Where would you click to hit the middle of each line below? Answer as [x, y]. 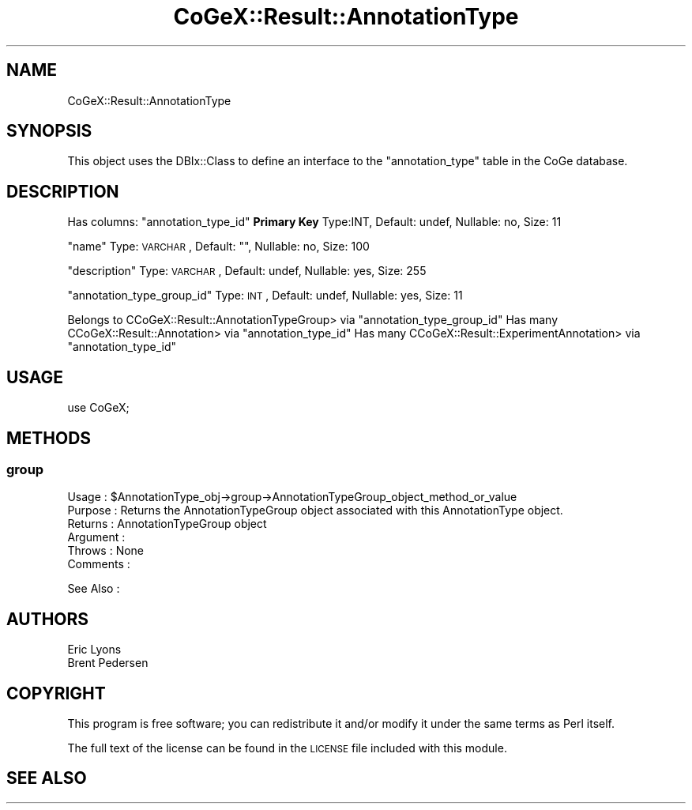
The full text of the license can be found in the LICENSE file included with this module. [287, 748]
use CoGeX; [98, 408]
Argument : [96, 537]
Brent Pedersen [108, 663]
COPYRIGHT [56, 693]
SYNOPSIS [49, 131]
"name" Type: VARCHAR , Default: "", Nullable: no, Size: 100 [218, 247]
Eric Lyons [94, 650]
